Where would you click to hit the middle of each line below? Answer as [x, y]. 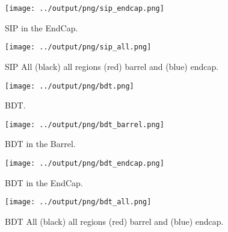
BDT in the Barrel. [40, 144]
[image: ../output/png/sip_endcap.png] [85, 8]
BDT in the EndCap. [44, 182]
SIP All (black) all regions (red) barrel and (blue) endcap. [112, 66]
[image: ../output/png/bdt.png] [69, 86]
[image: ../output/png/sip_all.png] [78, 47]
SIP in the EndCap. [42, 27]
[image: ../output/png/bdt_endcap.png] [85, 163]
